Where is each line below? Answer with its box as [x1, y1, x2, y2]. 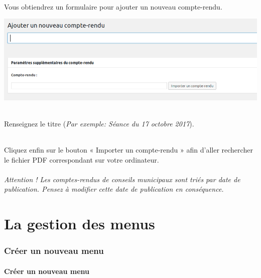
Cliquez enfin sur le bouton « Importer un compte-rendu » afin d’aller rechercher [4, 145, 253, 155]
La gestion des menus [4, 213, 155, 234]
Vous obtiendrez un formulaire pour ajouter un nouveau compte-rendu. [4, 1, 222, 12]
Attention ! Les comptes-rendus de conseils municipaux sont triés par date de [4, 174, 240, 184]
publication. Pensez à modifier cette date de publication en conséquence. [4, 184, 224, 194]
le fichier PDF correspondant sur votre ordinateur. [4, 154, 159, 165]
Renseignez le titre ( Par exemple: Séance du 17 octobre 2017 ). [4, 118, 194, 128]
